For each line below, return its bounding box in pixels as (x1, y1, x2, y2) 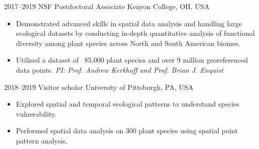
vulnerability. (16, 108, 57, 119)
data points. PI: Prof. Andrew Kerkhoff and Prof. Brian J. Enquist (16, 64, 224, 75)
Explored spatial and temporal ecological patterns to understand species (16, 98, 239, 109)
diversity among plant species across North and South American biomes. (16, 37, 240, 48)
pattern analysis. (16, 135, 68, 145)
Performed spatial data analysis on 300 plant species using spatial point (16, 125, 238, 136)
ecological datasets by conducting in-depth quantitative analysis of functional (16, 28, 255, 38)
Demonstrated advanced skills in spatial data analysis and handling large (16, 18, 242, 28)
